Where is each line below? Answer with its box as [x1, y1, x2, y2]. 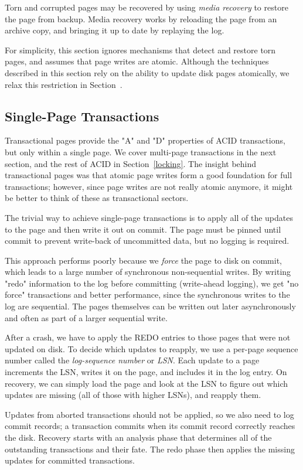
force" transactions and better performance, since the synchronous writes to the [5, 288, 290, 301]
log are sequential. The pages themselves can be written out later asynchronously [5, 300, 296, 312]
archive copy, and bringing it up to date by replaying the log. [5, 24, 224, 36]
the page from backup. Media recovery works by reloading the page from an [5, 12, 277, 25]
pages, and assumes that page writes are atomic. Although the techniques [5, 55, 269, 67]
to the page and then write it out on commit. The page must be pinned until [5, 223, 281, 235]
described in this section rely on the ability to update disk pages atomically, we [5, 66, 290, 79]
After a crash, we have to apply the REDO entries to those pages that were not [5, 331, 291, 343]
